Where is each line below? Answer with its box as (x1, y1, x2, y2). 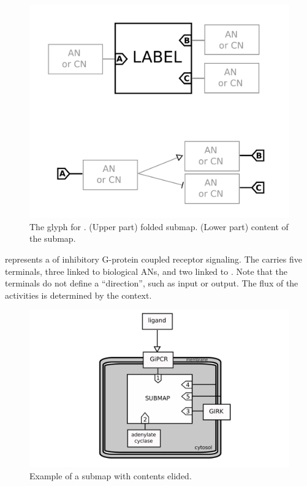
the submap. (29, 232, 76, 245)
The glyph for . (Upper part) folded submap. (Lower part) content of (29, 220, 289, 233)
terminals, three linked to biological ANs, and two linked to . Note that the (5, 264, 288, 277)
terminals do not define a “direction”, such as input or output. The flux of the (5, 277, 298, 290)
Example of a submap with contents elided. (29, 469, 192, 482)
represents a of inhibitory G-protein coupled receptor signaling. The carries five (5, 253, 302, 265)
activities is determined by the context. (5, 288, 152, 301)
